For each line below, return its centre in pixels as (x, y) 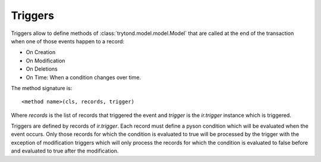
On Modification (45, 61)
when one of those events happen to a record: (68, 41)
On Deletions (42, 69)
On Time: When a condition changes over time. (84, 77)
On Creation (41, 52)
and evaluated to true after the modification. (65, 151)
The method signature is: (42, 88)
